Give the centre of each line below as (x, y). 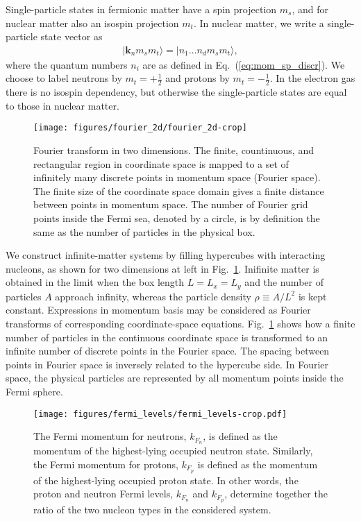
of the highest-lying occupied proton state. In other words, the (166, 480)
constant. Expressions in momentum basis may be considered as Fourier (158, 310)
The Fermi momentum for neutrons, (110, 436)
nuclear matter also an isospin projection (92, 23)
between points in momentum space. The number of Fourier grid (171, 204)
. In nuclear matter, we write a (259, 23)
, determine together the (276, 494)
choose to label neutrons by (64, 78)
